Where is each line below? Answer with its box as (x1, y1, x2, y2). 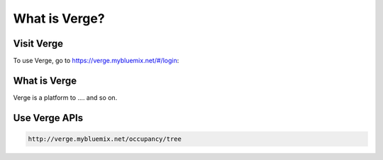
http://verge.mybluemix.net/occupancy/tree (28, 135, 182, 143)
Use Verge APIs (13, 112, 84, 124)
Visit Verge (13, 38, 64, 50)
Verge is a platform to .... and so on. (13, 93, 118, 102)
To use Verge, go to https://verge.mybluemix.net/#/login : (13, 57, 179, 65)
